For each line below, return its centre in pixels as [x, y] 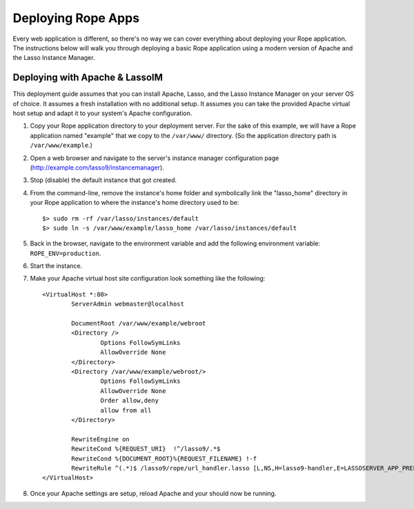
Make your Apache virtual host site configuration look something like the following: [148, 279]
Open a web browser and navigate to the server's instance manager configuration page [155, 158]
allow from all [126, 410]
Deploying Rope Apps [76, 18]
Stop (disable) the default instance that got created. [103, 180]
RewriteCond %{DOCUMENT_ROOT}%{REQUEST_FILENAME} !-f [164, 458]
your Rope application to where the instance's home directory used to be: [135, 203]
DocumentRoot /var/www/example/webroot [139, 323]
